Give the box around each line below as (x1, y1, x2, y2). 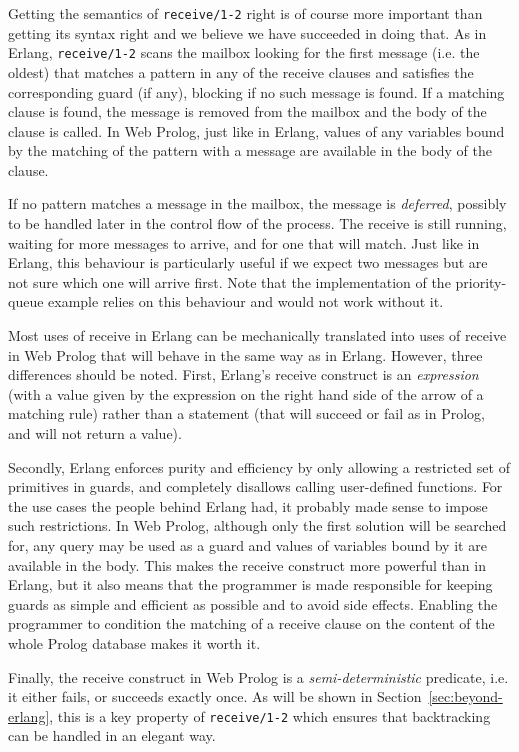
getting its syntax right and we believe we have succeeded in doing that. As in (8, 22, 487, 43)
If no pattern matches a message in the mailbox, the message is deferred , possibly (8, 193, 507, 214)
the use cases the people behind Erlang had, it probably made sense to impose (8, 495, 488, 516)
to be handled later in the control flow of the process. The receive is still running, (8, 213, 507, 234)
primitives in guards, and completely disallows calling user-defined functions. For (8, 476, 503, 497)
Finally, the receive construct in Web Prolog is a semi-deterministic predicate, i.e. (8, 666, 509, 687)
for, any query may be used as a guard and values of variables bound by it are (8, 534, 487, 555)
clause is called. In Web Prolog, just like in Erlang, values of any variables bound (8, 120, 505, 141)
